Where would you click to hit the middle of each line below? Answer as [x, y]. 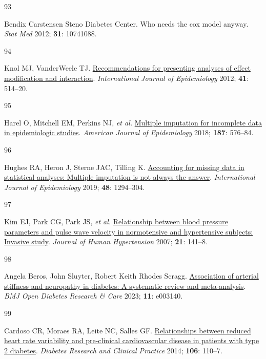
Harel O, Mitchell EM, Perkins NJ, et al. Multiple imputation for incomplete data [133, 122]
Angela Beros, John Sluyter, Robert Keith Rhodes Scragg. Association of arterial [131, 276]
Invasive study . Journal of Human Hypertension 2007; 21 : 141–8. [106, 241]
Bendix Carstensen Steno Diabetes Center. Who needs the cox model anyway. [126, 23]
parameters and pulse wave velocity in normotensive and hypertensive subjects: [129, 231]
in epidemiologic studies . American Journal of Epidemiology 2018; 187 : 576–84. [129, 132]
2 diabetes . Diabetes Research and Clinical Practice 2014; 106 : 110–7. [113, 350]
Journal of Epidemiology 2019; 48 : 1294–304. [75, 187]
